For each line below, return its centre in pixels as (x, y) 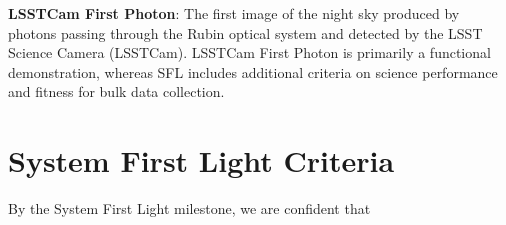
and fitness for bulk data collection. (116, 91)
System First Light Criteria (201, 160)
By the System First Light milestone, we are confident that (189, 208)
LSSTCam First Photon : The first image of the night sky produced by (234, 13)
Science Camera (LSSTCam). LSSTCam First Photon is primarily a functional (249, 52)
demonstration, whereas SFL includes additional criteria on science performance (253, 71)
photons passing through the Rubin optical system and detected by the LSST (245, 32)
